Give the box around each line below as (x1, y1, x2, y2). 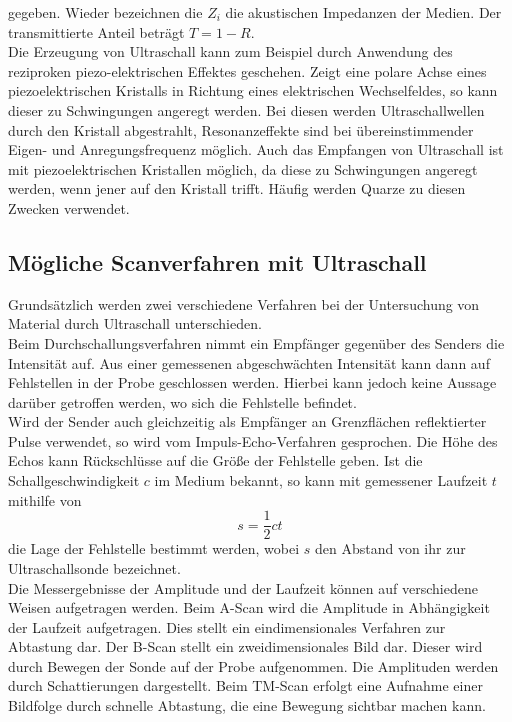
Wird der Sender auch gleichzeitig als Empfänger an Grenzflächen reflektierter (8, 411, 487, 432)
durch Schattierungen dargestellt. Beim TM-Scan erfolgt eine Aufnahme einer (8, 675, 483, 696)
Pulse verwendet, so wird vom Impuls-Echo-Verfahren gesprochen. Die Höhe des (8, 430, 498, 451)
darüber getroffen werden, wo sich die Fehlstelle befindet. (8, 391, 357, 412)
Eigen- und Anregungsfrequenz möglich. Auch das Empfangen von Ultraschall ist (8, 139, 504, 160)
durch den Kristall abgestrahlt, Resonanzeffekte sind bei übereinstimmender (8, 119, 474, 140)
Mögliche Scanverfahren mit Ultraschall (8, 246, 427, 277)
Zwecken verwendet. (8, 197, 130, 218)
